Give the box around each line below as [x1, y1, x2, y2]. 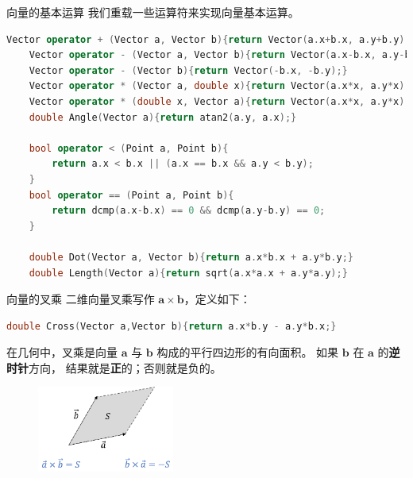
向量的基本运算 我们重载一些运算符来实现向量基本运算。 [6, 4, 299, 20]
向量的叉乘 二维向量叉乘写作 [6, 291, 155, 307]
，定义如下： [183, 291, 251, 307]
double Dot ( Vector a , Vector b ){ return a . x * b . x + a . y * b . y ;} [29, 251, 353, 263]
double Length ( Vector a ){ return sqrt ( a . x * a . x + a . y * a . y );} [29, 267, 348, 279]
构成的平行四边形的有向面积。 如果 [156, 344, 339, 360]
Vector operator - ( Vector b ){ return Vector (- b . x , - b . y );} [29, 64, 348, 76]
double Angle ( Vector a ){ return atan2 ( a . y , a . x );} [29, 111, 297, 123]
